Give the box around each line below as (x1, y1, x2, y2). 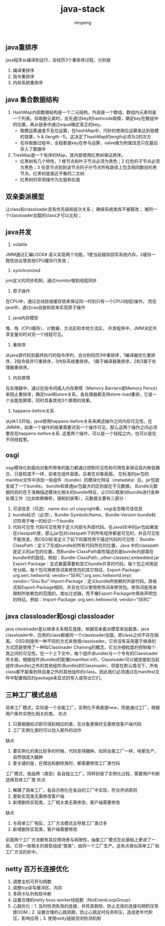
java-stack (60, 3, 105, 15)
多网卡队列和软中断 (12, 891, 52, 897)
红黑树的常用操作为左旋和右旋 (20, 177, 80, 183)
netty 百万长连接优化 (5, 865, 69, 873)
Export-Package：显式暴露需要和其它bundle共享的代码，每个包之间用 (12, 560, 154, 566)
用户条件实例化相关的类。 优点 (5, 711, 67, 717)
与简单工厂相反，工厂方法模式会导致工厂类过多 (12, 820, 107, 826)
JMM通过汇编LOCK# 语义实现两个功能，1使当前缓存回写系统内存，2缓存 (5, 251, 152, 257)
